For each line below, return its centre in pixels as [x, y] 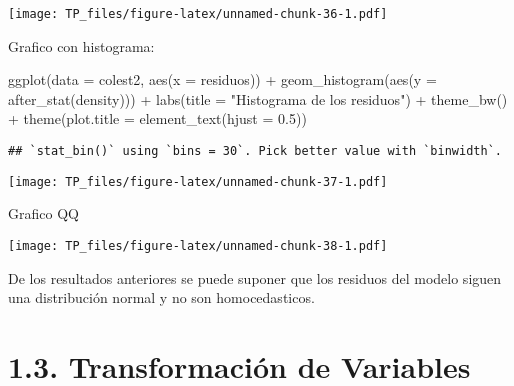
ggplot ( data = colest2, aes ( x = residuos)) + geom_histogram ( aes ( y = [222, 79]
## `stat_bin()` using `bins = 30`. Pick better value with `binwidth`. [255, 151]
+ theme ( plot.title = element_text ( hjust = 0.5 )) [157, 118]
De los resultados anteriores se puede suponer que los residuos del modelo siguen [255, 277]
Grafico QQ [43, 213]
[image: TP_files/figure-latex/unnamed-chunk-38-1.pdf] [198, 245]
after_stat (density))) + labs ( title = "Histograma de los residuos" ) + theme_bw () [258, 98]
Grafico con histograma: [81, 45]
